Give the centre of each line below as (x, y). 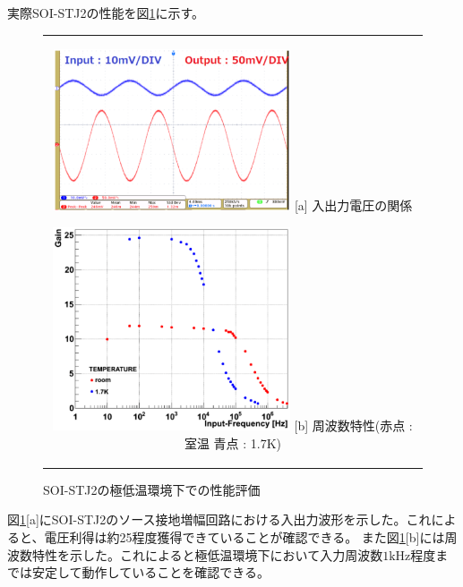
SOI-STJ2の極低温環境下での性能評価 (152, 489)
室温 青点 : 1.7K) (233, 442)
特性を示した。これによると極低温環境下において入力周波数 (207, 554)
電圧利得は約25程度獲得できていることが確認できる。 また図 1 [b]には (244, 536)
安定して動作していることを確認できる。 (150, 572)
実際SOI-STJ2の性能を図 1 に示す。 (106, 13)
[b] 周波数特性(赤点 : (353, 425)
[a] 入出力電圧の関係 (353, 205)
